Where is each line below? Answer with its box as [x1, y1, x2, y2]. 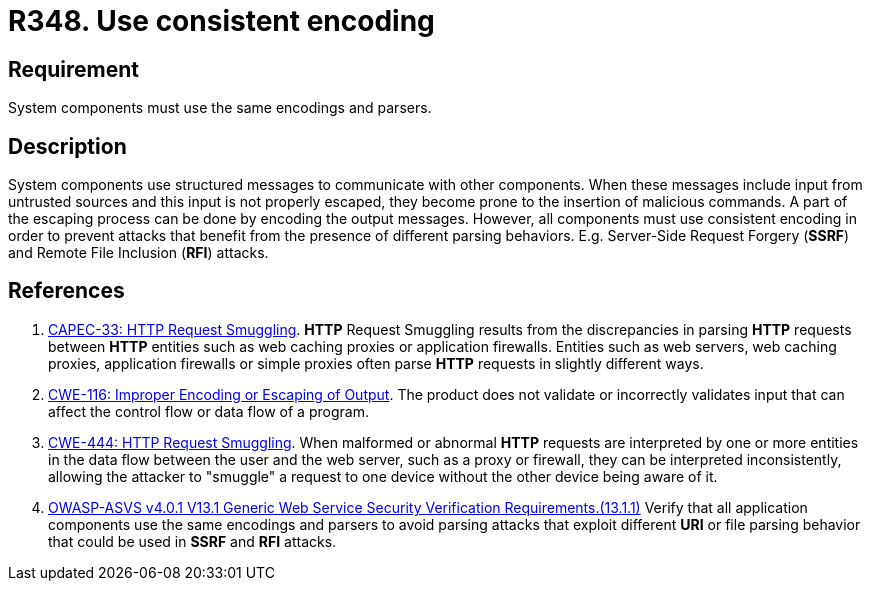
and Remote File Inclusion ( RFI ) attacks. [8, 244, 269, 262]
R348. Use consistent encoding [8, 4, 435, 38]
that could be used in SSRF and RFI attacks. [48, 532, 337, 550]
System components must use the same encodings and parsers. [8, 99, 432, 117]
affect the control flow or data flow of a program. [48, 402, 369, 420]
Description [8, 133, 127, 159]
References [8, 278, 125, 304]
